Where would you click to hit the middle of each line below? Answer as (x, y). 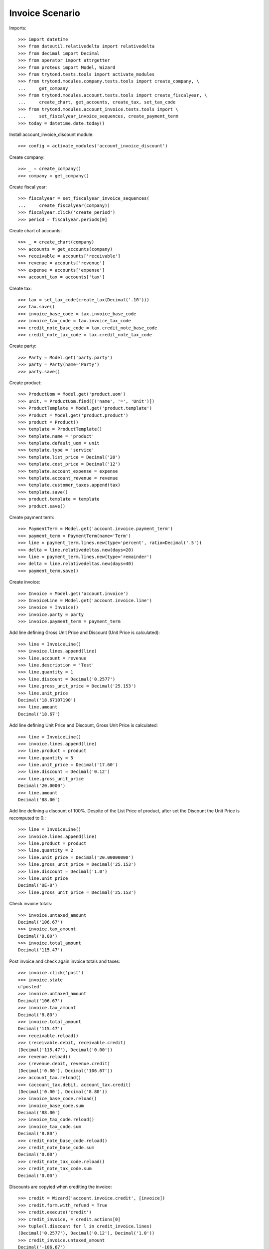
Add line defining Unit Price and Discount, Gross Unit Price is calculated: (83, 725)
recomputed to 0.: (28, 818)
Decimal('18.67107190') (47, 700)
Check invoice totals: (31, 904)
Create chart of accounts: (36, 230)
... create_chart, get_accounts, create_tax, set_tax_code (97, 102)
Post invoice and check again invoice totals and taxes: (65, 961)
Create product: (25, 383)
